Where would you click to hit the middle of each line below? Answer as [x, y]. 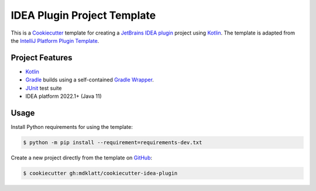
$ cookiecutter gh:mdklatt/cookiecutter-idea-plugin [100, 173]
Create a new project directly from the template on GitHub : [81, 158]
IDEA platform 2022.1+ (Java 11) [63, 96]
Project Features [42, 58]
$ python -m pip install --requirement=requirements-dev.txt [113, 142]
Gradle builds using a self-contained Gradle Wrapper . [90, 80]
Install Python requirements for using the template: [72, 127]
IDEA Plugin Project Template [83, 15]
